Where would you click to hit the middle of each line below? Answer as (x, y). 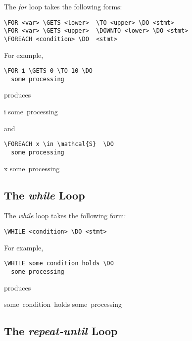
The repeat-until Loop (61, 331)
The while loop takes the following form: (65, 216)
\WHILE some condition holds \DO (59, 264)
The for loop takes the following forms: (63, 6)
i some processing (31, 112)
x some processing (32, 168)
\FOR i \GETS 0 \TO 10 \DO (48, 71)
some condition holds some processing (63, 304)
